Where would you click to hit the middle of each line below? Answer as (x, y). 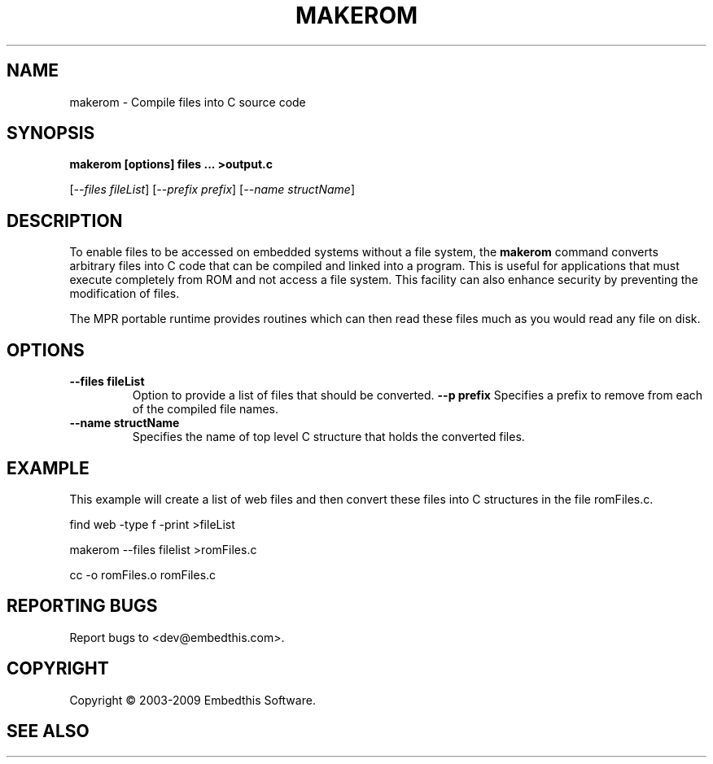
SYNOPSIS (51, 133)
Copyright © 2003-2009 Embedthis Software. (192, 700)
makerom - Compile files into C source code (188, 102)
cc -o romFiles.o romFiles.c (143, 574)
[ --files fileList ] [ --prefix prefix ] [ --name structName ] (212, 190)
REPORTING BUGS (82, 606)
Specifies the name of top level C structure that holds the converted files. (328, 437)
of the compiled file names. (205, 409)
